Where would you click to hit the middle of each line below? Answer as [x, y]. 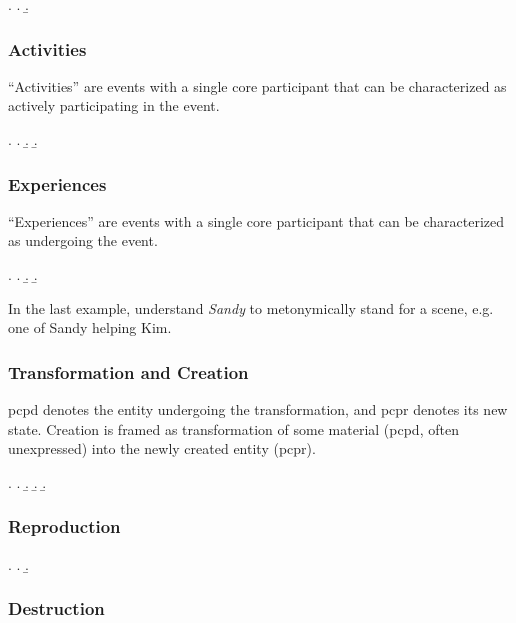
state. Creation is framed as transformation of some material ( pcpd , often [233, 428]
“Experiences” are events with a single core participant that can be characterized [256, 220]
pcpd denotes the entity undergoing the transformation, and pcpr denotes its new [258, 409]
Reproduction [64, 526]
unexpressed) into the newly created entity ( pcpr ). [162, 448]
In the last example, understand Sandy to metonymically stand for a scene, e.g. [251, 307]
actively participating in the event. [114, 105]
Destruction [56, 608]
